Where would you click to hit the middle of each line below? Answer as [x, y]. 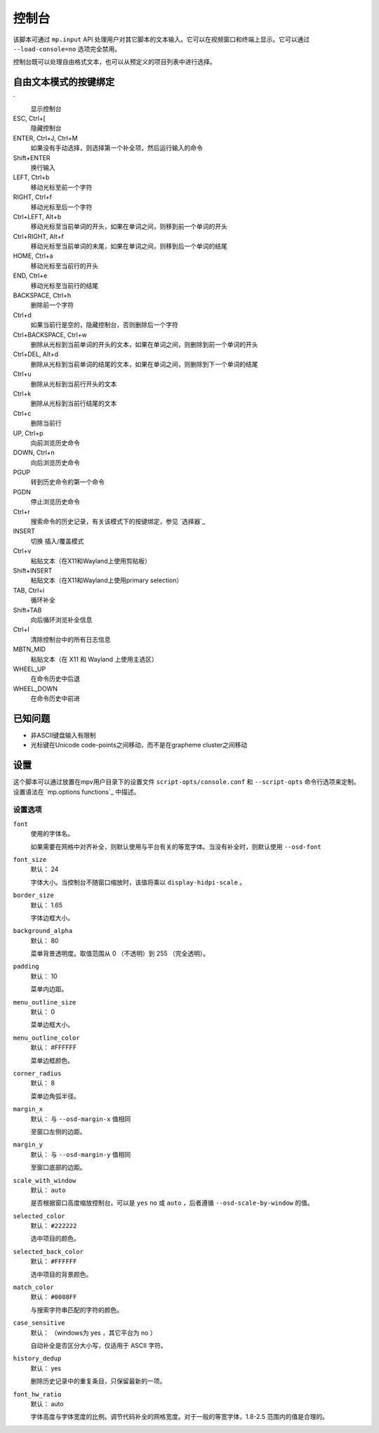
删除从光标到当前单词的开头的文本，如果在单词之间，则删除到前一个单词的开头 [144, 345]
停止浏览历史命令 [55, 502]
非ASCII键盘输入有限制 [63, 735]
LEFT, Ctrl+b [31, 177]
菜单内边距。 [49, 989]
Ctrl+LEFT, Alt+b [37, 216]
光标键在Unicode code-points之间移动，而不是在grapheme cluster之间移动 [139, 745]
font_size [30, 859]
